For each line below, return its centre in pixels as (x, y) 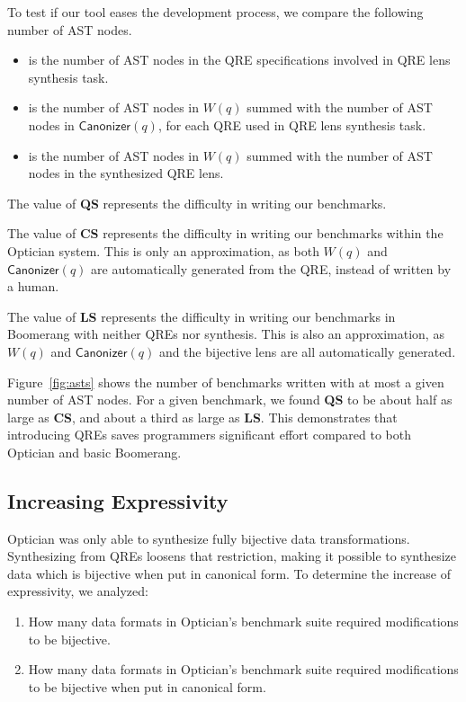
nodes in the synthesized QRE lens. (126, 173)
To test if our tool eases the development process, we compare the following (215, 12)
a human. (33, 286)
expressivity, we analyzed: (78, 591)
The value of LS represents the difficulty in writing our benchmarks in (202, 316)
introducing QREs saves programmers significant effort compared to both (210, 435)
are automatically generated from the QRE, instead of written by (271, 268)
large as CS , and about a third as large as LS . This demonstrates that (202, 417)
